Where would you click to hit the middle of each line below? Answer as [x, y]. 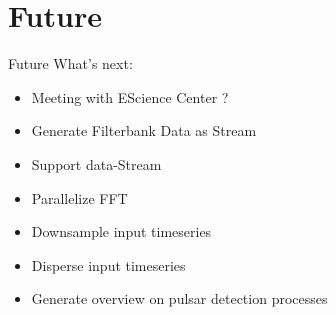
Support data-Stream [96, 163]
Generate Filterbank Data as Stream [144, 130]
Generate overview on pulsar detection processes [179, 298]
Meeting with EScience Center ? [130, 96]
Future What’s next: [70, 63]
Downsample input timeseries [121, 231]
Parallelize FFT [79, 197]
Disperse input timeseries [108, 264]
